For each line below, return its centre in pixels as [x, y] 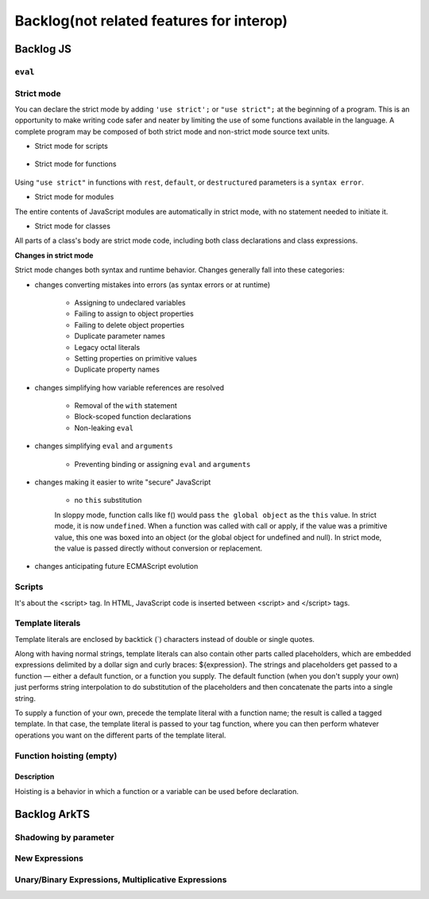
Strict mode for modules [74, 197]
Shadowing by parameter [64, 837]
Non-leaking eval [104, 428]
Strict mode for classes [73, 226]
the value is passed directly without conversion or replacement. [158, 548]
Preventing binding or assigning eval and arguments [162, 464]
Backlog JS [43, 49]
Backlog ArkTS [52, 814]
